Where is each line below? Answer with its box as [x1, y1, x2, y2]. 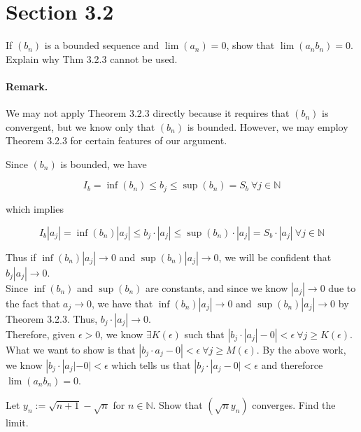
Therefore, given [6, 326, 76, 341]
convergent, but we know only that [6, 119, 155, 134]
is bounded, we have [60, 156, 147, 171]
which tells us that [111, 357, 191, 372]
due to [328, 280, 356, 295]
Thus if [6, 249, 36, 264]
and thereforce [261, 357, 323, 372]
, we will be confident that [218, 249, 332, 264]
